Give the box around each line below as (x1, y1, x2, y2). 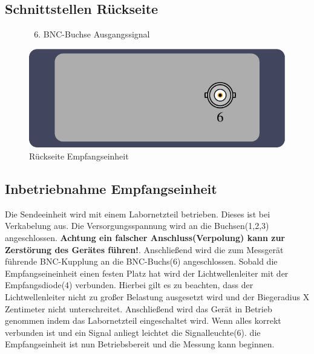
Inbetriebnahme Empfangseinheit (5, 179, 217, 198)
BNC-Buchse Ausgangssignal (43, 28, 150, 40)
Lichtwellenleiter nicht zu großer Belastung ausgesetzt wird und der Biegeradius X (5, 290, 310, 303)
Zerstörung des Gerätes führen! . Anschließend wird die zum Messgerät (5, 243, 284, 256)
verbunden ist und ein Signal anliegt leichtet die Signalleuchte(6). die (5, 326, 261, 338)
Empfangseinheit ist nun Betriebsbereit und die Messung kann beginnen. (5, 338, 275, 350)
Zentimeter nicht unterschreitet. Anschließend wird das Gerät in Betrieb (5, 302, 272, 315)
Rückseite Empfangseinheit (29, 149, 129, 162)
